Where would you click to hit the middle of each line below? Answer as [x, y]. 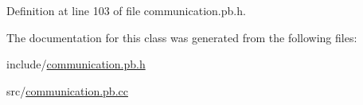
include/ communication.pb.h [76, 64]
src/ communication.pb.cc [67, 90]
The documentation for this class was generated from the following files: [182, 37]
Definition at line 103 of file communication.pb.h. [126, 10]
